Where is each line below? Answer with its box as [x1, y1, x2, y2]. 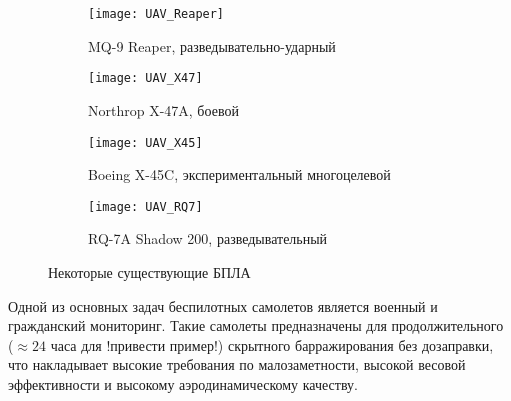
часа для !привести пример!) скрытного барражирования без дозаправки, [50, 334, 494, 355]
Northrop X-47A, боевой [88, 99, 239, 120]
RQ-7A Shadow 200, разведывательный [88, 228, 328, 249]
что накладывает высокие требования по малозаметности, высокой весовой [8, 354, 466, 375]
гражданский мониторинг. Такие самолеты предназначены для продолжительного [8, 315, 504, 336]
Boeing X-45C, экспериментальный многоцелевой [88, 164, 391, 185]
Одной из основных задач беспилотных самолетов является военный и [8, 295, 438, 316]
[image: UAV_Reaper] [88, 7, 225, 21]
